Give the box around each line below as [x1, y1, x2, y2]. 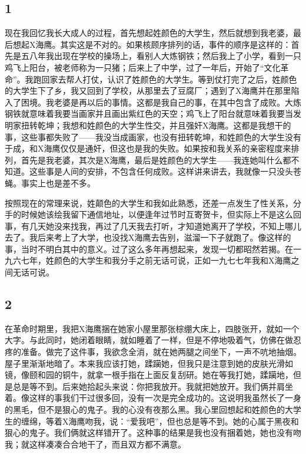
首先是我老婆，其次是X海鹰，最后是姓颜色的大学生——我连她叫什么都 [21, 153, 291, 166]
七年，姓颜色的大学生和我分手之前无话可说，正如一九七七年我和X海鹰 [21, 254, 291, 267]
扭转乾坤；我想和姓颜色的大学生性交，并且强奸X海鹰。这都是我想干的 [21, 119, 291, 131]
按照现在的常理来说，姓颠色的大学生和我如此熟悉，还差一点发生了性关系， [5, 196, 293, 209]
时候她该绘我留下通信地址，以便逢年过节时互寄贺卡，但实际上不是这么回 [21, 208, 301, 221]
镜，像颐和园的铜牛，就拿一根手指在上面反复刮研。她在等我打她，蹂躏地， [5, 369, 293, 381]
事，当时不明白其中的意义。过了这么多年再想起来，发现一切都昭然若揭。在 [5, 242, 293, 255]
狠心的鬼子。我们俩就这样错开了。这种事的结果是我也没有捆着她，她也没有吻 [5, 426, 301, 439]
